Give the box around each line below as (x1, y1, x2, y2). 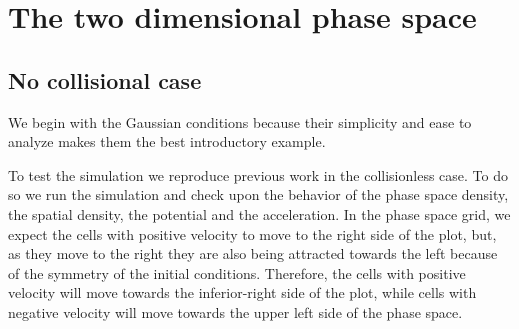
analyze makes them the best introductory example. (8, 131, 326, 152)
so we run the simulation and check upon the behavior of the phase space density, (8, 184, 509, 205)
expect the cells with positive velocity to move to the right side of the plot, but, (8, 223, 497, 244)
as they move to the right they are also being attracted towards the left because (8, 243, 498, 264)
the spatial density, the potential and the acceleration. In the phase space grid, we (8, 203, 511, 224)
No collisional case (8, 64, 202, 95)
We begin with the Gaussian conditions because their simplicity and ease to (8, 111, 472, 132)
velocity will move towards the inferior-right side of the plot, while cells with (8, 282, 477, 303)
